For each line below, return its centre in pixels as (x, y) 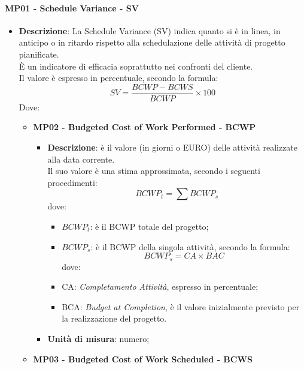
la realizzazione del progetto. (114, 318)
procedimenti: (72, 182)
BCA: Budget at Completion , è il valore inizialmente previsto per (181, 306)
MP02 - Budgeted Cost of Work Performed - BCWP (145, 127)
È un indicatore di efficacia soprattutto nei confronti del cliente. (136, 66)
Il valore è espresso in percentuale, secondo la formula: (118, 78)
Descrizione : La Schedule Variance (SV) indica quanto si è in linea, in (150, 30)
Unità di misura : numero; (98, 338)
